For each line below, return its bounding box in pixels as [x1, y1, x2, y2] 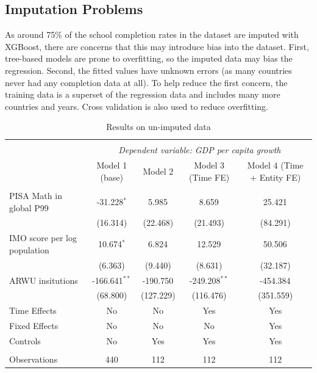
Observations [9, 353, 58, 366]
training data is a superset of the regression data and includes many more [5, 88, 280, 101]
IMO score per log [9, 231, 77, 244]
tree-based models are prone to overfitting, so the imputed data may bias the [5, 52, 293, 65]
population [9, 243, 49, 256]
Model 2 [143, 165, 174, 178]
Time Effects [9, 304, 57, 317]
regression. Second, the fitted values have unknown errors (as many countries [5, 63, 292, 76]
